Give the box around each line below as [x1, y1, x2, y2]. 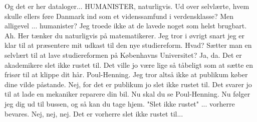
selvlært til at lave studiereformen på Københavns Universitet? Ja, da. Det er [5, 49, 242, 60]
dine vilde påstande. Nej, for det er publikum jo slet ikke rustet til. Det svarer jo [5, 79, 252, 89]
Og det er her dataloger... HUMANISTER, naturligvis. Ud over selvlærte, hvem [5, 1, 249, 11]
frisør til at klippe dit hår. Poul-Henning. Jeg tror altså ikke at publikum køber [5, 69, 248, 80]
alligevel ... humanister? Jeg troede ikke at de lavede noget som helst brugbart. [5, 20, 247, 31]
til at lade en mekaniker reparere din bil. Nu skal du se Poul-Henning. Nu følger [5, 89, 250, 99]
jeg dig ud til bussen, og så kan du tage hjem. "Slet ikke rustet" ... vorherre [5, 98, 235, 109]
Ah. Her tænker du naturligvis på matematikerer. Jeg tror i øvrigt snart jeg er [5, 30, 245, 40]
